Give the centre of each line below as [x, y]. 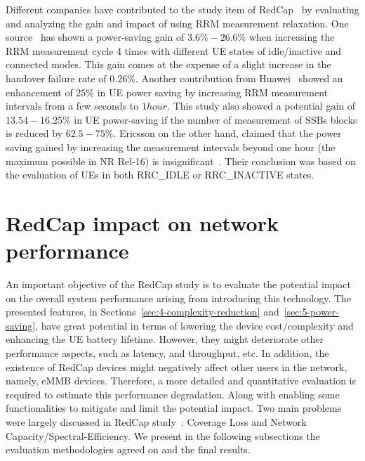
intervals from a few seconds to [72, 106]
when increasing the [292, 37]
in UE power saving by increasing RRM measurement [213, 92]
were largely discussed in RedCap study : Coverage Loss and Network [156, 421]
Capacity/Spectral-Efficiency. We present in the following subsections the [163, 435]
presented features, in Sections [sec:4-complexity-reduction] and [142, 312]
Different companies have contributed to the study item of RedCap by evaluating [182, 9]
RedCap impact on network [142, 222]
